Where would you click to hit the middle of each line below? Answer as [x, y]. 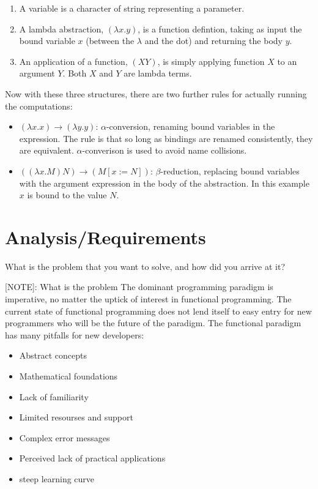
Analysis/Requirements [105, 237]
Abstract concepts [53, 355]
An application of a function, [73, 61]
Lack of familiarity [54, 396]
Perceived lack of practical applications [92, 458]
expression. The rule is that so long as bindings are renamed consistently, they [166, 138]
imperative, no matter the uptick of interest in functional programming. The [148, 299]
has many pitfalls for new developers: [75, 334]
